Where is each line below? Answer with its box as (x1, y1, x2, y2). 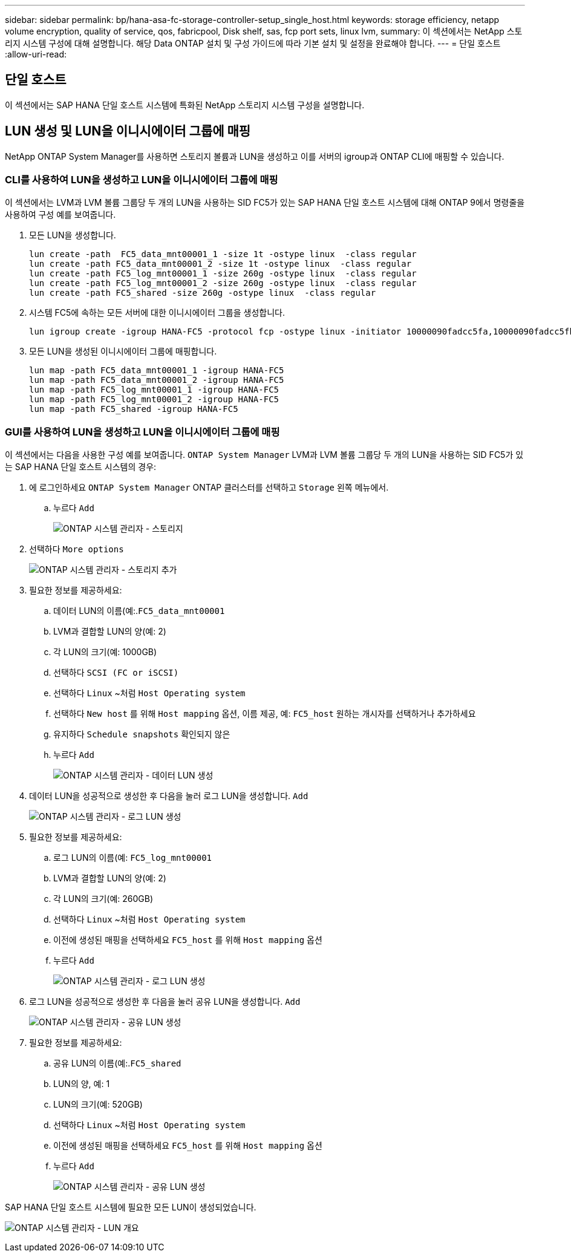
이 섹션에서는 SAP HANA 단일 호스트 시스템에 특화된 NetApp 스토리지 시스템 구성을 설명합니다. (5, 99, 365, 110)
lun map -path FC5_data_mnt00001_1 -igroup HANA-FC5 (29, 365, 284, 376)
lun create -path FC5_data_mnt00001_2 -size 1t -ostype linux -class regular (29, 259, 412, 269)
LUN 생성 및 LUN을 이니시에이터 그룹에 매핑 (5, 123, 251, 139)
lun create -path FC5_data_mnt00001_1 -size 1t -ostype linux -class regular (29, 249, 417, 260)
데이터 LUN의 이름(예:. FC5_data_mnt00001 (53, 606, 225, 616)
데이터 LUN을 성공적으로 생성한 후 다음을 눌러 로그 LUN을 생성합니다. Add (29, 791, 308, 802)
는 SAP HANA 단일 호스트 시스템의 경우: (5, 462, 157, 472)
